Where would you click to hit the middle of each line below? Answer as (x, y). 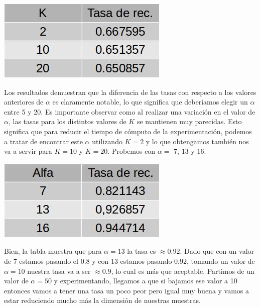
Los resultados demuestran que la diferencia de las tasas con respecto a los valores (130, 92)
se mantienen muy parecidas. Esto (189, 121)
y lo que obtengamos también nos (197, 141)
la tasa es (142, 251)
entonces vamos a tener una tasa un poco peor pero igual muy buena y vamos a (127, 290)
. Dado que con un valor (217, 251)
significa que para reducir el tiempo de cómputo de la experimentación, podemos (128, 131)
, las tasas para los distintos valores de (67, 121)
